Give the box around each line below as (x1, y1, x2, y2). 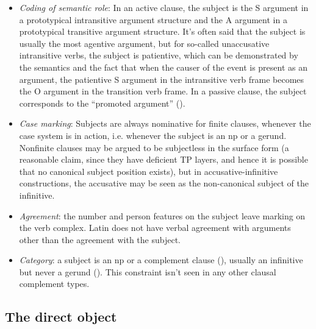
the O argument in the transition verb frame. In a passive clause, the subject (19, 85, 307, 97)
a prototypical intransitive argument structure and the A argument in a (19, 13, 287, 26)
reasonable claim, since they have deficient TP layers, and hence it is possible (19, 153, 308, 166)
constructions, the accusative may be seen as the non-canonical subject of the (19, 177, 309, 189)
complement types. (19, 277, 90, 290)
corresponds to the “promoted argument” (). (19, 96, 185, 109)
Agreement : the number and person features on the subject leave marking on (19, 209, 306, 222)
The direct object (5, 307, 117, 326)
